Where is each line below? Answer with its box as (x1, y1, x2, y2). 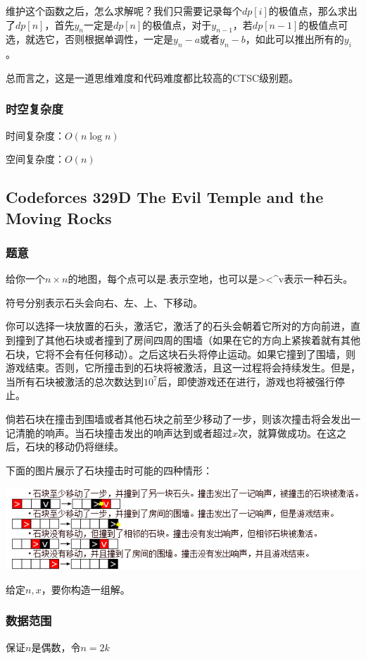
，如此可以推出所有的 (245, 32, 344, 47)
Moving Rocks (6, 207, 112, 228)
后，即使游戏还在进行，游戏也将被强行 (157, 374, 335, 388)
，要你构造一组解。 (41, 581, 130, 596)
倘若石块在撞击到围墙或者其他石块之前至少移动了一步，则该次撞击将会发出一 (6, 411, 360, 426)
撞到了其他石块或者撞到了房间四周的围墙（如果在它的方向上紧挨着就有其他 (15, 332, 360, 347)
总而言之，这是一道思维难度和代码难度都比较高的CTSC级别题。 (6, 70, 299, 85)
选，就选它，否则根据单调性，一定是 (6, 32, 173, 47)
